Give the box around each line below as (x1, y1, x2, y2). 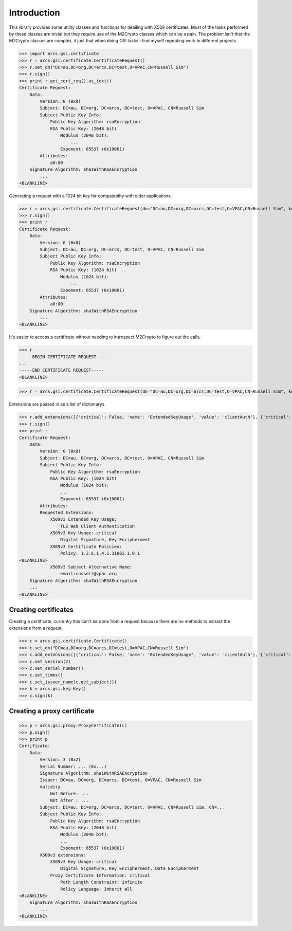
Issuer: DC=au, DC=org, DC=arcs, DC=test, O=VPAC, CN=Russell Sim (39, 777, 202, 783)
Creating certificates (9, 605, 74, 614)
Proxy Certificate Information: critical (50, 873, 150, 878)
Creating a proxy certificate (9, 707, 95, 715)
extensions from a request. (9, 625, 63, 631)
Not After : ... (50, 798, 89, 803)
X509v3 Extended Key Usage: (50, 516, 117, 522)
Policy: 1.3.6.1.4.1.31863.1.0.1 (60, 550, 140, 556)
